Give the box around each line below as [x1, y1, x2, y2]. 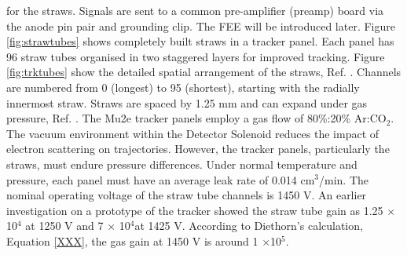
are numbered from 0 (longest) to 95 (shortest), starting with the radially [6, 78, 360, 95]
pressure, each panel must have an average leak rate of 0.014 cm [6, 171, 315, 188]
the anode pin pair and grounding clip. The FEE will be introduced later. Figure [6, 17, 395, 34]
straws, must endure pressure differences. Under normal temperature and [6, 155, 357, 172]
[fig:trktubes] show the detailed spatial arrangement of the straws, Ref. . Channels [6, 64, 401, 80]
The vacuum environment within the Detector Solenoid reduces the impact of [6, 125, 379, 141]
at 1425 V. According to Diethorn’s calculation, [134, 217, 363, 234]
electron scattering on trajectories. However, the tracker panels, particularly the [6, 140, 390, 157]
